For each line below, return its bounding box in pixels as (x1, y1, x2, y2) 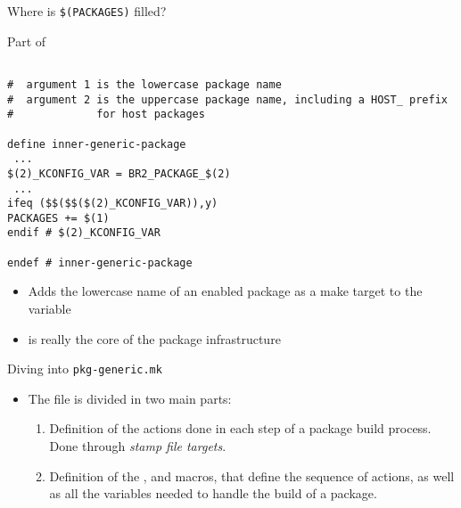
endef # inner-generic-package (7, 256, 193, 269)
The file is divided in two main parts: (28, 389, 232, 407)
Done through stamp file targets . (49, 437, 226, 455)
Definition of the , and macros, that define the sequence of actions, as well (49, 466, 455, 485)
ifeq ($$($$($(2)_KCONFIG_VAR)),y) (7, 197, 218, 210)
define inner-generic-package (7, 137, 186, 151)
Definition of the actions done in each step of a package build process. (49, 419, 432, 438)
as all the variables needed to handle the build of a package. (49, 484, 377, 503)
